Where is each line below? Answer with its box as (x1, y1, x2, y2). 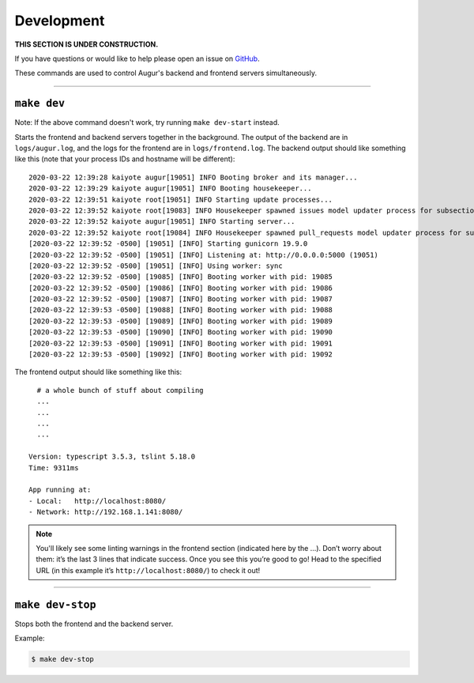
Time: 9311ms (28, 463, 79, 472)
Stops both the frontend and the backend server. (14, 619, 174, 628)
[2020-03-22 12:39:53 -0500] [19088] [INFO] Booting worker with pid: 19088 (28, 305, 333, 315)
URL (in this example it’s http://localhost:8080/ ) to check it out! (36, 565, 261, 575)
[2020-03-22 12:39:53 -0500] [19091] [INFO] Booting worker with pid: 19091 (28, 338, 333, 348)
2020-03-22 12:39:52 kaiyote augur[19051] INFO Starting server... (28, 217, 295, 226)
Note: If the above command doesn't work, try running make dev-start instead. (14, 118, 280, 127)
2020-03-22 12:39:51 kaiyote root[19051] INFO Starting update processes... (28, 194, 333, 204)
